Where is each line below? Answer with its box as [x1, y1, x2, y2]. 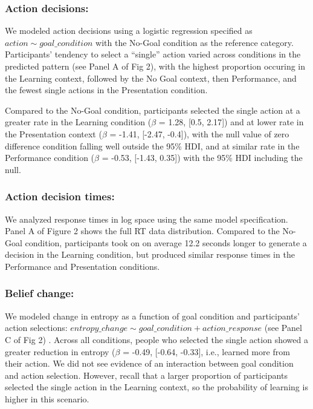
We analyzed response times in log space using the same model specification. [5, 212, 288, 225]
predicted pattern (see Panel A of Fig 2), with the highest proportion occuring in [5, 60, 305, 72]
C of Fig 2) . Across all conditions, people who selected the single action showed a [5, 333, 308, 345]
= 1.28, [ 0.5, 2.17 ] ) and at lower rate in [158, 116, 304, 128]
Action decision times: [5, 189, 115, 204]
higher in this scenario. [5, 392, 89, 405]
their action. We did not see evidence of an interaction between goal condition [5, 357, 294, 370]
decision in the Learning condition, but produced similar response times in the [5, 248, 295, 261]
